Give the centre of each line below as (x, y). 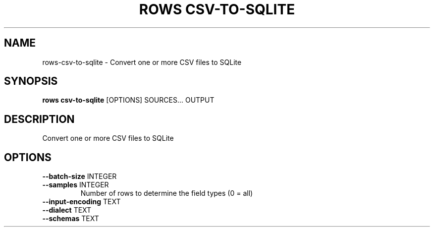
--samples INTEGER (76, 185)
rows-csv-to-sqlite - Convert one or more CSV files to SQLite (142, 62)
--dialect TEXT (67, 210)
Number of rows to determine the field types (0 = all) (167, 193)
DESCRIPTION (39, 119)
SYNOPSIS (31, 81)
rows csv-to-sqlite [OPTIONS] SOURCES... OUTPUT (128, 100)
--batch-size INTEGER (80, 176)
